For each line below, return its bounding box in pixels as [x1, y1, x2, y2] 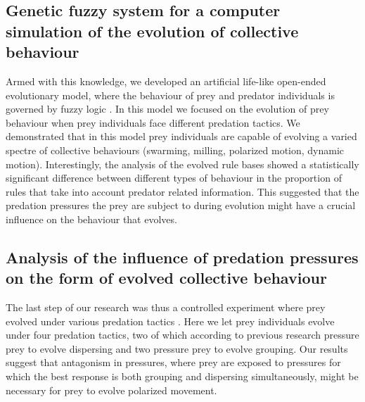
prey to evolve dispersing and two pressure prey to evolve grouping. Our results [6, 341, 348, 356]
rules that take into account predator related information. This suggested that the [6, 184, 359, 199]
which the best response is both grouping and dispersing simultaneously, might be [6, 369, 359, 384]
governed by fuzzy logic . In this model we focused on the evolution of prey [6, 101, 329, 116]
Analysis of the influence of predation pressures [6, 246, 359, 268]
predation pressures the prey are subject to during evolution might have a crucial [6, 198, 356, 213]
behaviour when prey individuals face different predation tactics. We [6, 115, 300, 130]
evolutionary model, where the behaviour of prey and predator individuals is [6, 87, 335, 102]
